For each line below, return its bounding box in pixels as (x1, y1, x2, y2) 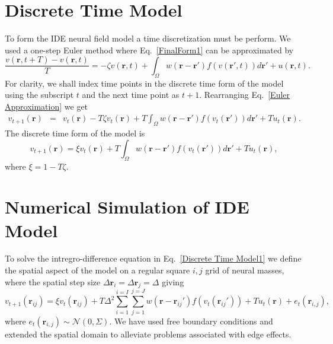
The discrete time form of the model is (5, 127, 145, 139)
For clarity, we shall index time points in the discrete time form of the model (5, 77, 284, 89)
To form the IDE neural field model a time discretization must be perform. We (5, 32, 291, 44)
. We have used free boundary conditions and (109, 314, 273, 327)
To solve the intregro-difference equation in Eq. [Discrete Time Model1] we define (5, 252, 302, 265)
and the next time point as (82, 88, 180, 101)
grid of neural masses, (205, 264, 284, 276)
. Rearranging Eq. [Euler (199, 88, 290, 101)
